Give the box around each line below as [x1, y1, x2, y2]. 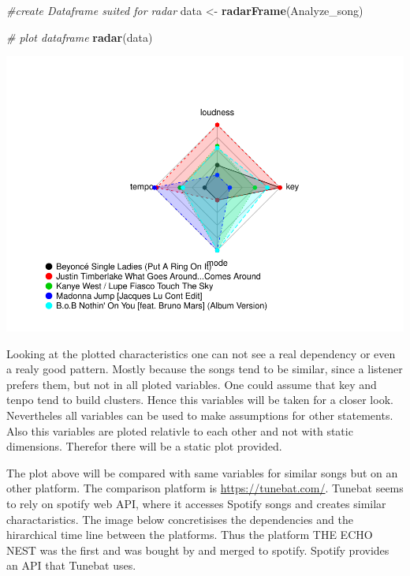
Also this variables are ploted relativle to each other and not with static [6, 422, 353, 439]
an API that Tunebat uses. [6, 557, 136, 574]
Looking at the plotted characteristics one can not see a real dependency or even [6, 345, 396, 361]
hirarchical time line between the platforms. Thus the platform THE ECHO [6, 526, 373, 543]
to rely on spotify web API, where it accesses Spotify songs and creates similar [6, 496, 386, 512]
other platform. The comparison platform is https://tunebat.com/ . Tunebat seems [6, 480, 404, 496]
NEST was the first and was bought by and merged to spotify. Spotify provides [6, 541, 389, 558]
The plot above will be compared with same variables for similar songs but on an [6, 464, 398, 481]
